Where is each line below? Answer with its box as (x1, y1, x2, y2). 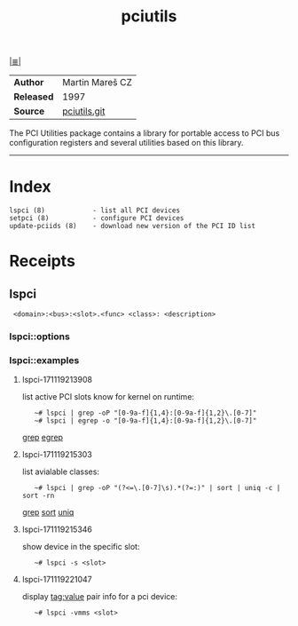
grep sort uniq (21, 507, 74, 518)
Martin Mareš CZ (61, 76, 133, 89)
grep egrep (21, 432, 64, 443)
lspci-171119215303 (21, 449, 93, 460)
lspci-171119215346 (21, 524, 93, 535)
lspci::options (9, 330, 71, 343)
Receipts (9, 251, 75, 272)
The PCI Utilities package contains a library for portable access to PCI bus (9, 128, 280, 139)
